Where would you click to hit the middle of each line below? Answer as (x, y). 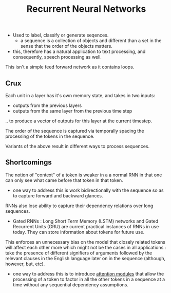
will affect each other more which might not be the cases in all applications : (86, 247)
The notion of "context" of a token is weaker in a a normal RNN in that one (84, 175)
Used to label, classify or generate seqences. (61, 35)
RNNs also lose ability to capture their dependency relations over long (79, 206)
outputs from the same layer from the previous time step (72, 111)
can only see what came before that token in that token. (64, 180)
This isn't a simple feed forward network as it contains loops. (70, 67)
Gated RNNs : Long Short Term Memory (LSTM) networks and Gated (85, 221)
